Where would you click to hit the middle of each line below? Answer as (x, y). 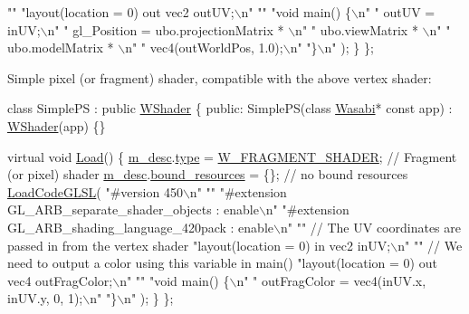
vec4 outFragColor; (60, 280)
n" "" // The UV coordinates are (371, 227)
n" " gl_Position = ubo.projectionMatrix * (166, 29)
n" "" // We (430, 245)
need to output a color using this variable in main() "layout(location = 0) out (222, 263)
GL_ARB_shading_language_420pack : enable (140, 227)
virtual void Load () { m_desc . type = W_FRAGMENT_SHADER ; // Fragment (232, 156)
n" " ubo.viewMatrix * (357, 29)
